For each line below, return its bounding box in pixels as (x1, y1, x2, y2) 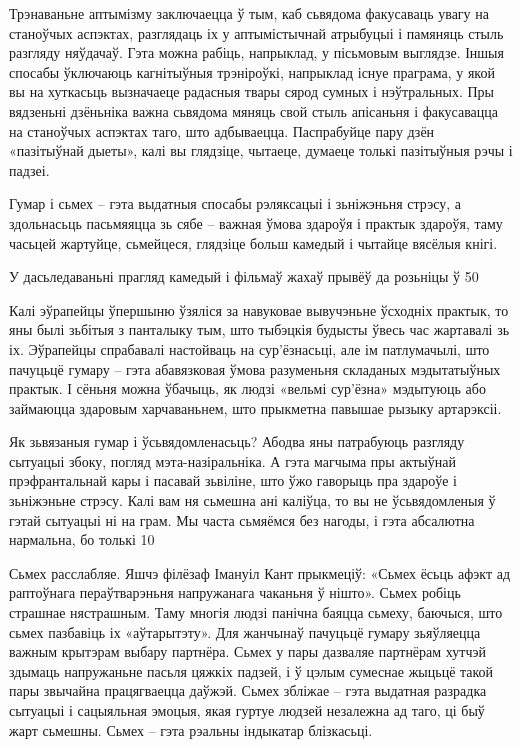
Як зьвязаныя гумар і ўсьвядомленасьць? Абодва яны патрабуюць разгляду (9, 431, 465, 452)
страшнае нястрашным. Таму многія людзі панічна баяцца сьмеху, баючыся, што (9, 602, 503, 623)
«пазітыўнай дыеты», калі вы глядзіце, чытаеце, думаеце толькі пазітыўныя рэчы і (9, 140, 513, 161)
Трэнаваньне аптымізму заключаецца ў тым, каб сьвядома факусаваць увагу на (9, 3, 489, 23)
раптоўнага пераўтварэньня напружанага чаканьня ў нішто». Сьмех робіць (9, 582, 461, 603)
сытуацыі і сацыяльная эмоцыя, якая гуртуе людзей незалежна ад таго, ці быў (9, 700, 485, 720)
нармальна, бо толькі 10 (9, 529, 155, 550)
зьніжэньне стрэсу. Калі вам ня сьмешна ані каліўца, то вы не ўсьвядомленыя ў (9, 490, 496, 511)
